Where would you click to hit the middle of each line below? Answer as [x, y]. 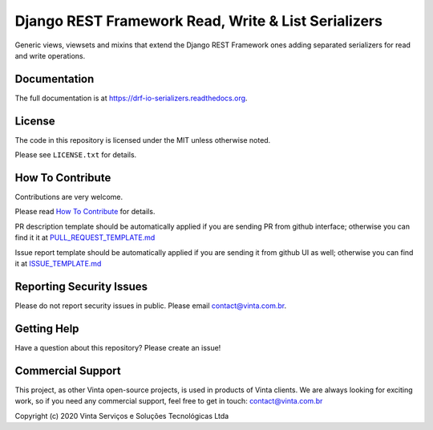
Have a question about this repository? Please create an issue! [118, 347]
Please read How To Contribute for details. [85, 212]
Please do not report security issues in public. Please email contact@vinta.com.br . [151, 306]
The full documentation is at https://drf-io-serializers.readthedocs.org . [131, 98]
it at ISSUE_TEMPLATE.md [58, 264]
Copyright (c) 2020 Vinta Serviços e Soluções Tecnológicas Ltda [122, 416]
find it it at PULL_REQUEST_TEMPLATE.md [85, 237]
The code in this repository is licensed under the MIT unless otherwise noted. [143, 140]
